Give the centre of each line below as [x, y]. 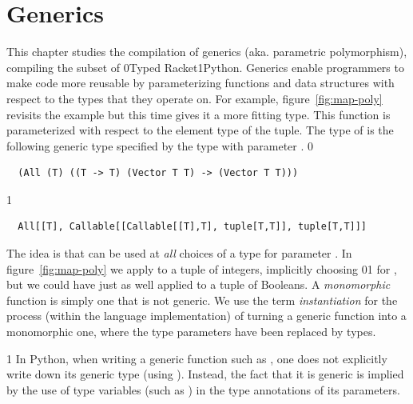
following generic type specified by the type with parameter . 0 [160, 145]
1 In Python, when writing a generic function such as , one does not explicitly [197, 358]
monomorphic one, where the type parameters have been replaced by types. [191, 332]
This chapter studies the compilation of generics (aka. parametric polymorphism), [207, 52]
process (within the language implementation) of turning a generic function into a [206, 316]
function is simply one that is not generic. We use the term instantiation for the [202, 300]
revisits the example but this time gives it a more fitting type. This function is [199, 114]
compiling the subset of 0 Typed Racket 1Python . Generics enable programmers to [205, 67]
